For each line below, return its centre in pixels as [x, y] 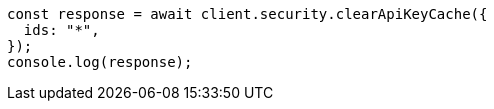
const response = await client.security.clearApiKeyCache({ [247, 14]
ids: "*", [61, 30]
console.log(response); [100, 62]
